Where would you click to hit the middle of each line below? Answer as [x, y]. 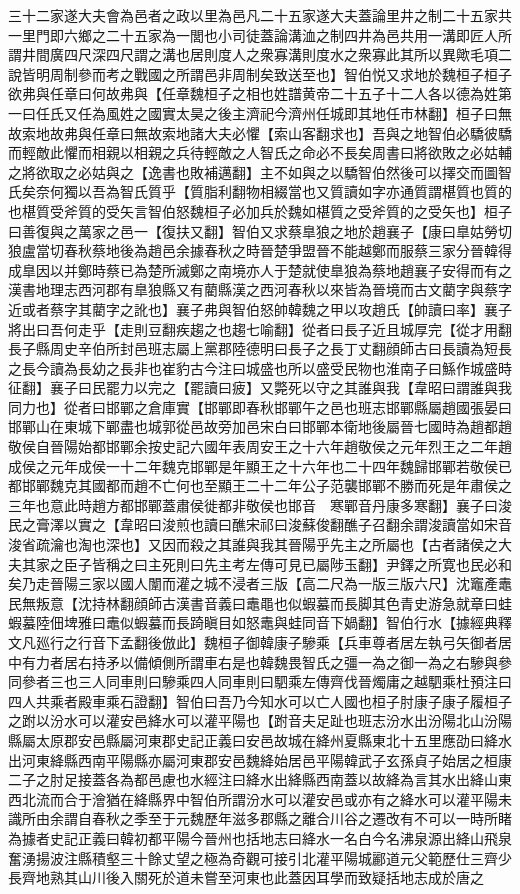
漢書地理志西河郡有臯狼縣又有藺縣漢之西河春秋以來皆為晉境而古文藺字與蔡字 [260, 289]
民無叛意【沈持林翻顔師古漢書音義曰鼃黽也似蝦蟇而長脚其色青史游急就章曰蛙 [260, 602]
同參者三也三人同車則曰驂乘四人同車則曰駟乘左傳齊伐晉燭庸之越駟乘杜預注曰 [260, 681]
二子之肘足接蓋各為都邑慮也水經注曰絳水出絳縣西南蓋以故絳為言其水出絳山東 [260, 779]
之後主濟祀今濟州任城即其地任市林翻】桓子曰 [350, 112]
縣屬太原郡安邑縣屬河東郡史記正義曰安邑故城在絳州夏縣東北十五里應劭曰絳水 [260, 739]
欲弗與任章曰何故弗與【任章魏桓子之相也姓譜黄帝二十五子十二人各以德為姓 [253, 93]
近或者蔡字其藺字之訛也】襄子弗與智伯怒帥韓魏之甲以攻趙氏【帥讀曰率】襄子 [260, 308]
